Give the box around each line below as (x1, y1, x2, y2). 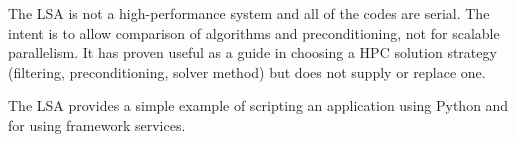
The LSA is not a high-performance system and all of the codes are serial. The (8, 3, 490, 23)
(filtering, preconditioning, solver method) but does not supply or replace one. (8, 61, 486, 82)
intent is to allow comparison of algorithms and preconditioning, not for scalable (8, 22, 500, 43)
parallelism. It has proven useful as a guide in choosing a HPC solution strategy (8, 42, 497, 63)
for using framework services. (8, 114, 186, 135)
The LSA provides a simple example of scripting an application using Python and (8, 95, 509, 116)
